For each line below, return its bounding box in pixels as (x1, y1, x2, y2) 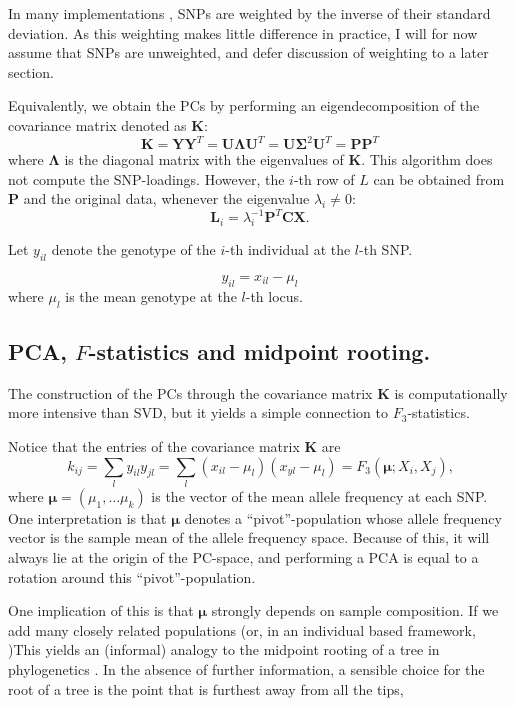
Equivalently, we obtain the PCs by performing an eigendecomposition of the (8, 95, 480, 116)
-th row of (293, 168, 355, 189)
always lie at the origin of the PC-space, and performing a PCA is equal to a (8, 547, 479, 568)
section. (8, 61, 54, 82)
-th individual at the (225, 239, 351, 260)
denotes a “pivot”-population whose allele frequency (184, 507, 502, 528)
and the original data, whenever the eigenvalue (23, 188, 310, 209)
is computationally (394, 382, 508, 403)
